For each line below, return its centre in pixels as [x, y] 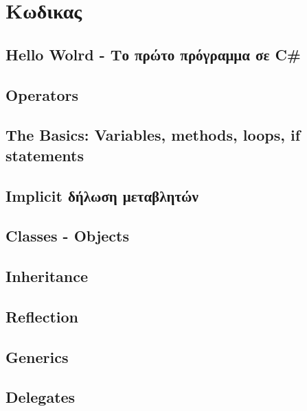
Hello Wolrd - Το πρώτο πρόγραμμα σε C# [153, 54]
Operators [42, 94]
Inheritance [47, 276]
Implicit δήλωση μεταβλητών [102, 195]
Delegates [41, 397]
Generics [37, 356]
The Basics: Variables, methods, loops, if [153, 135]
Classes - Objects [68, 236]
